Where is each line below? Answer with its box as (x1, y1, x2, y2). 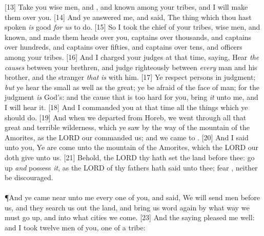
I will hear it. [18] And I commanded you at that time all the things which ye (5, 101, 248, 112)
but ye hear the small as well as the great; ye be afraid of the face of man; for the (5, 81, 259, 92)
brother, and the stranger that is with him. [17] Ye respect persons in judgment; (5, 72, 256, 82)
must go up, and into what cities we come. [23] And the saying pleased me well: (5, 212, 255, 223)
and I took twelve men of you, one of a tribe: (5, 222, 146, 233)
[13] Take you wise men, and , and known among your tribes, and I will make (5, 2, 248, 12)
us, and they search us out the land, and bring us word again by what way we (5, 202, 250, 212)
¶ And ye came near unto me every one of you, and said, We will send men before (5, 192, 260, 203)
